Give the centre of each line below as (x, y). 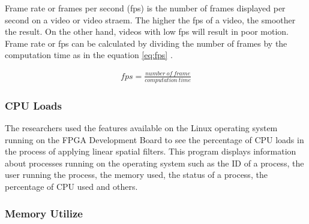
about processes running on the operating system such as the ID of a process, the (154, 163)
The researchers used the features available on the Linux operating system (141, 128)
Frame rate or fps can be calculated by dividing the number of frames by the (146, 43)
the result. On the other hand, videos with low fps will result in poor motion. (147, 31)
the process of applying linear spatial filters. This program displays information (151, 151)
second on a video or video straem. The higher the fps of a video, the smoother (150, 19)
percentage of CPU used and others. (71, 187)
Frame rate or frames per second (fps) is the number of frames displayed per (145, 8)
